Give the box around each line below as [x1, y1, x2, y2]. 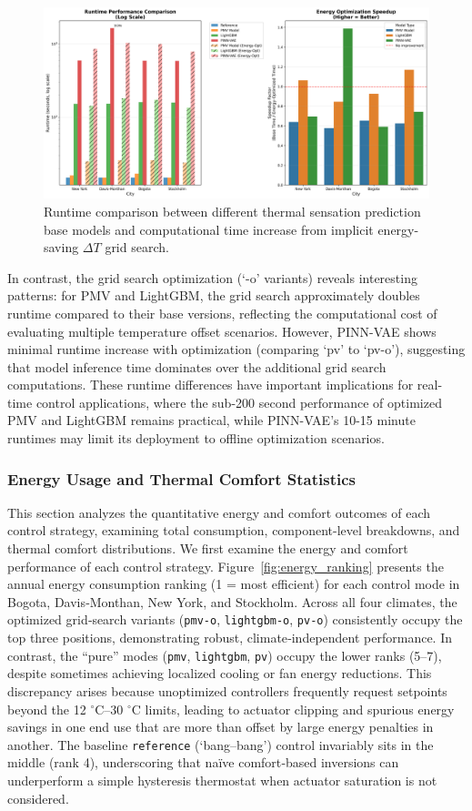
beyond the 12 [7, 699, 86, 718]
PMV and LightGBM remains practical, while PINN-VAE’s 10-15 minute [7, 411, 416, 430]
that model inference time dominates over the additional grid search [7, 357, 387, 376]
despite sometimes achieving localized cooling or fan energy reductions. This [7, 664, 432, 683]
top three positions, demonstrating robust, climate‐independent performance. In [7, 628, 452, 647]
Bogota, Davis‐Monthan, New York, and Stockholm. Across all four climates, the [7, 592, 457, 611]
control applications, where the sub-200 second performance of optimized [35, 392, 442, 411]
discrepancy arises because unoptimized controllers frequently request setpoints [7, 681, 447, 700]
